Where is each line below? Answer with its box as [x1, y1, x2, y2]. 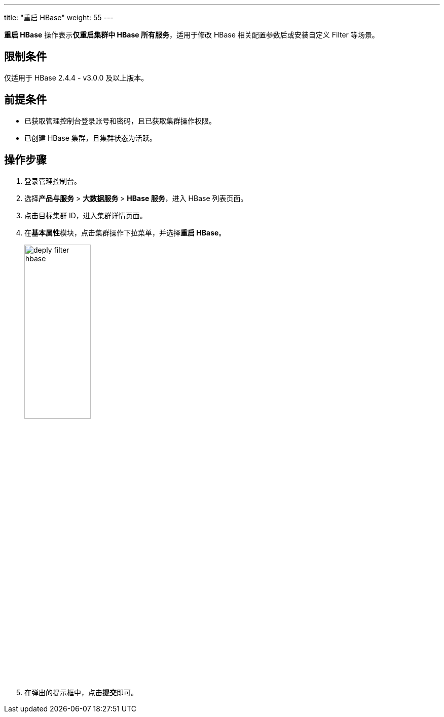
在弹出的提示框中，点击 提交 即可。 [24, 688, 138, 697]
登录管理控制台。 [24, 176, 81, 185]
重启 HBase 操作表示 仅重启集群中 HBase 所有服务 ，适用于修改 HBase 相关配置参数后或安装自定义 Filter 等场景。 [4, 30, 379, 39]
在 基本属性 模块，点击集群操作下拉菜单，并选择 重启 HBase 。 [24, 228, 226, 237]
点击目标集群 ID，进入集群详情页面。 [24, 211, 147, 220]
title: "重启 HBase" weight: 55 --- [4, 13, 114, 22]
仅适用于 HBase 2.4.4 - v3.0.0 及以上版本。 [4, 73, 149, 82]
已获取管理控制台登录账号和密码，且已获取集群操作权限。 [24, 116, 216, 125]
